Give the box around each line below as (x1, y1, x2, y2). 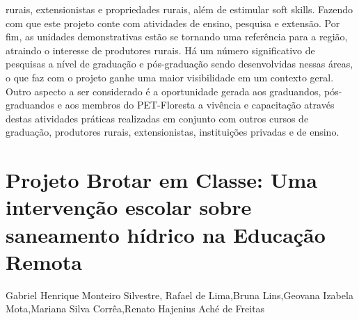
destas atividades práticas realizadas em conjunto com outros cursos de (6, 111, 309, 125)
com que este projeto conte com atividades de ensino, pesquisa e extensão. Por (6, 15, 340, 30)
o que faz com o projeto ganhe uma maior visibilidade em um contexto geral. (6, 70, 334, 84)
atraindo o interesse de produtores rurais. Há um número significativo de (6, 42, 315, 57)
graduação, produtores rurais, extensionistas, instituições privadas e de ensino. (6, 125, 340, 139)
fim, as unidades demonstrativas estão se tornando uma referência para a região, (6, 29, 348, 44)
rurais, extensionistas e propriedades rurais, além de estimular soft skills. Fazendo (6, 2, 353, 16)
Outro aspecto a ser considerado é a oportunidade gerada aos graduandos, (6, 83, 321, 98)
